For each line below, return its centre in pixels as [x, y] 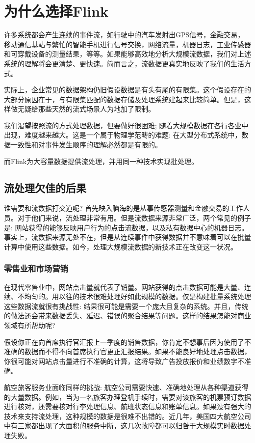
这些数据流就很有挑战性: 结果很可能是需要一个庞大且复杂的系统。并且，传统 [126, 306]
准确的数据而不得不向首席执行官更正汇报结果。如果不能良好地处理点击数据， [127, 351]
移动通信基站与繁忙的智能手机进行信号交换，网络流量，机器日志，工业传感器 [127, 44]
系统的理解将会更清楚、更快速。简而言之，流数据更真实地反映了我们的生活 [124, 63]
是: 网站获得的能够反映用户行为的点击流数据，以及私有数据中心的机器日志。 [126, 227]
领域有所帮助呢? [30, 325]
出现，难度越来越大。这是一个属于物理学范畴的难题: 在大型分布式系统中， [123, 135]
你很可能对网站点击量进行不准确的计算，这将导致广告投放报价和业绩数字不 [124, 361]
